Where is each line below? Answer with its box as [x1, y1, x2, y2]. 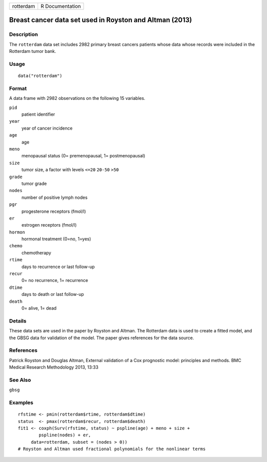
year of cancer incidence [21, 125, 73, 131]
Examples [9, 399, 34, 406]
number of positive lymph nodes [21, 194, 88, 200]
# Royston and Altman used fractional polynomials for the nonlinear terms [18, 446, 206, 452]
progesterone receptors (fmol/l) [21, 208, 86, 214]
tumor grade [21, 181, 47, 186]
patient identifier [21, 111, 55, 117]
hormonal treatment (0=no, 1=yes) [21, 236, 91, 242]
